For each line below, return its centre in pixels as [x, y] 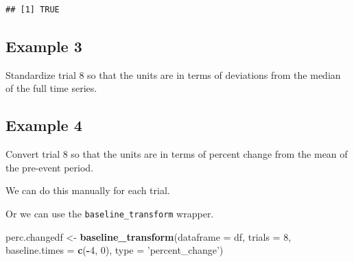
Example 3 [44, 46]
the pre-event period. [50, 167]
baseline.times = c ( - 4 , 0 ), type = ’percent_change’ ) [115, 250]
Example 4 [44, 125]
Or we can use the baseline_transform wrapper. [110, 213]
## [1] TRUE [33, 10]
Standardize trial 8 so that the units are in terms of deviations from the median [173, 74]
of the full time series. [51, 88]
